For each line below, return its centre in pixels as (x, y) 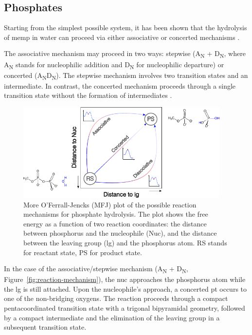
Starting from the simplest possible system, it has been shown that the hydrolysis (126, 28)
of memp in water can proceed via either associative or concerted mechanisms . (122, 37)
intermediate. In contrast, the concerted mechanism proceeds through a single (120, 85)
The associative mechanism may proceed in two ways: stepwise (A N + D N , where (125, 54)
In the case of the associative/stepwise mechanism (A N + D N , (96, 269)
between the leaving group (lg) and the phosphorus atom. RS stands (125, 242)
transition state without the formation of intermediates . (88, 95)
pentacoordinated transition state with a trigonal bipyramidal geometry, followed (125, 308)
